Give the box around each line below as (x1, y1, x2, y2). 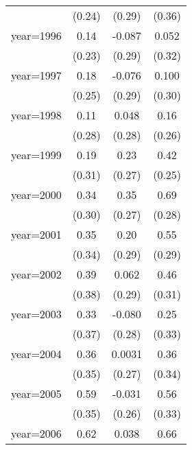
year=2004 (11, 346, 62, 362)
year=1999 (11, 147, 62, 163)
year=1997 (11, 67, 62, 83)
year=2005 (11, 386, 62, 401)
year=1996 (11, 27, 62, 43)
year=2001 (11, 226, 62, 242)
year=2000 (11, 187, 62, 202)
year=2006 (11, 425, 62, 441)
